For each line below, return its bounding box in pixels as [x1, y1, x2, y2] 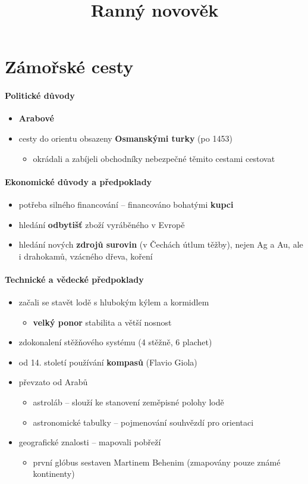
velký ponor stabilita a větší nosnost [33, 316, 172, 328]
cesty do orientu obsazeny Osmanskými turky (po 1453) [18, 132, 232, 144]
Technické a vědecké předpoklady [5, 273, 144, 285]
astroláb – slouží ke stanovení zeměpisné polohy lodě [33, 396, 224, 408]
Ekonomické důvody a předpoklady [5, 175, 152, 188]
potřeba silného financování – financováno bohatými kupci [18, 198, 234, 210]
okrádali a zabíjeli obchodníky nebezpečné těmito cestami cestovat [33, 152, 275, 164]
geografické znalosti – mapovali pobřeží [18, 436, 161, 448]
